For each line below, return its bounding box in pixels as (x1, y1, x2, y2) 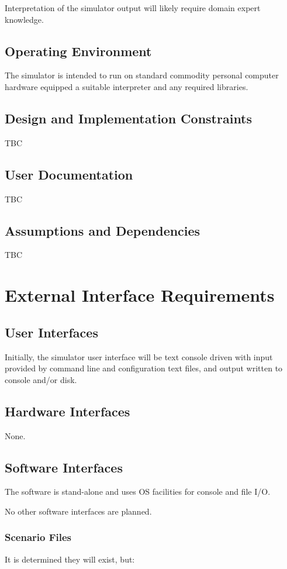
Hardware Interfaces (5, 402, 130, 420)
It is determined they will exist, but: (5, 553, 135, 565)
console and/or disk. (5, 373, 77, 385)
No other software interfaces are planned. (5, 505, 152, 517)
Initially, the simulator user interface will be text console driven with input (5, 350, 273, 363)
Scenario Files (5, 530, 72, 544)
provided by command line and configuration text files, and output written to (5, 362, 283, 374)
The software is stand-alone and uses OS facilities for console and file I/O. (5, 485, 271, 498)
